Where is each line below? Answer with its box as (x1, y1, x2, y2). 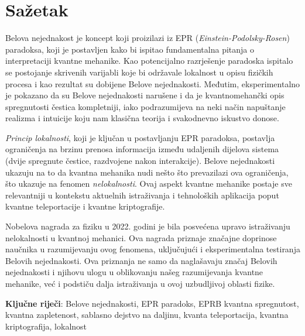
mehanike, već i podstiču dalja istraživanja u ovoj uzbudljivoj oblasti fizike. (5, 277, 275, 289)
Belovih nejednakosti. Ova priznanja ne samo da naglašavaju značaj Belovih (5, 254, 277, 266)
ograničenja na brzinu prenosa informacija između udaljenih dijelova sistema (5, 143, 279, 155)
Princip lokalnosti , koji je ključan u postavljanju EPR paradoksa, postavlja (5, 131, 275, 143)
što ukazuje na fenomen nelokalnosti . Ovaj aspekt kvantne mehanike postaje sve (5, 177, 292, 190)
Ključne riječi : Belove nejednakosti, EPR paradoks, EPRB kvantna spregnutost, (5, 297, 299, 309)
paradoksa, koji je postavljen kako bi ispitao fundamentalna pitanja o (5, 43, 255, 55)
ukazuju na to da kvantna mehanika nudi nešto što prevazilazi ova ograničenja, (5, 166, 289, 178)
